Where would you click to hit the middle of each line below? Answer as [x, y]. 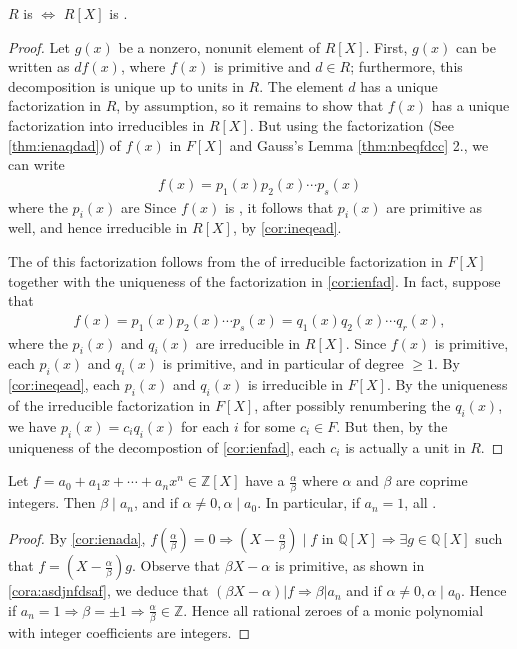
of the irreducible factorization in [109, 404]
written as [39, 66]
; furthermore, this [406, 66]
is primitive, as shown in [349, 565]
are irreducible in [248, 342]
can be [475, 46]
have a [265, 480]
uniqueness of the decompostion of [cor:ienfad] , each [167, 446]
